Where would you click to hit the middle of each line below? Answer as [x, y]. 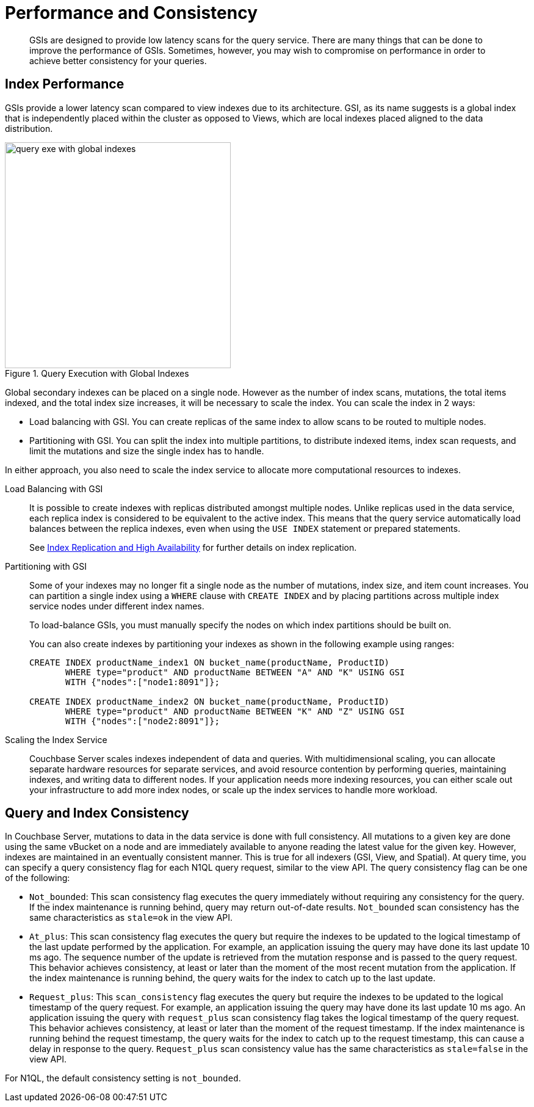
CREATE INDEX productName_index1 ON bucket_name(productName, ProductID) [210, 662]
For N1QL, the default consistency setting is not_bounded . [123, 1078]
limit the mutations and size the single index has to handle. [147, 451]
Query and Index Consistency [97, 813]
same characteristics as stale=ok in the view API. [131, 918]
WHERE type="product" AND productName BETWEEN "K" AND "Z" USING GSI [235, 711]
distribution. [29, 128]
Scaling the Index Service [56, 739]
